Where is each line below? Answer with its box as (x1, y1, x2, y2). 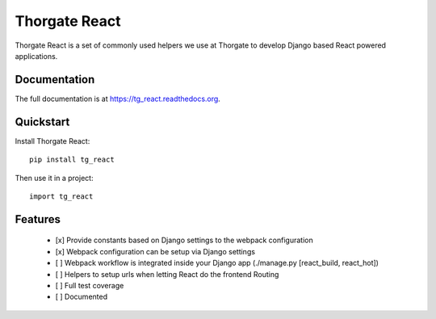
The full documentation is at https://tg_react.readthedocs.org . (15, 94, 221, 103)
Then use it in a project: (15, 173, 94, 183)
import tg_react (29, 191, 94, 201)
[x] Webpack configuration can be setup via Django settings (55, 246, 256, 256)
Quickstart (15, 115, 70, 128)
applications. (15, 51, 58, 61)
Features (15, 212, 61, 226)
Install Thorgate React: (15, 136, 90, 145)
